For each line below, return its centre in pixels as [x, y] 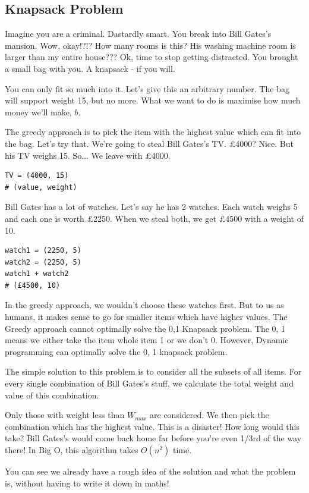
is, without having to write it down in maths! [87, 483]
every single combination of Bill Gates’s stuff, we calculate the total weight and [149, 383]
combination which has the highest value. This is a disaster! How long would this [152, 426]
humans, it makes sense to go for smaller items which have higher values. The [146, 317]
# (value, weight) [41, 187]
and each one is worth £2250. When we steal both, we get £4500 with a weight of [154, 218]
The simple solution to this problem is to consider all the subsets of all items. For [153, 371]
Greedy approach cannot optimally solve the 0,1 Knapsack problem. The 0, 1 [145, 328]
